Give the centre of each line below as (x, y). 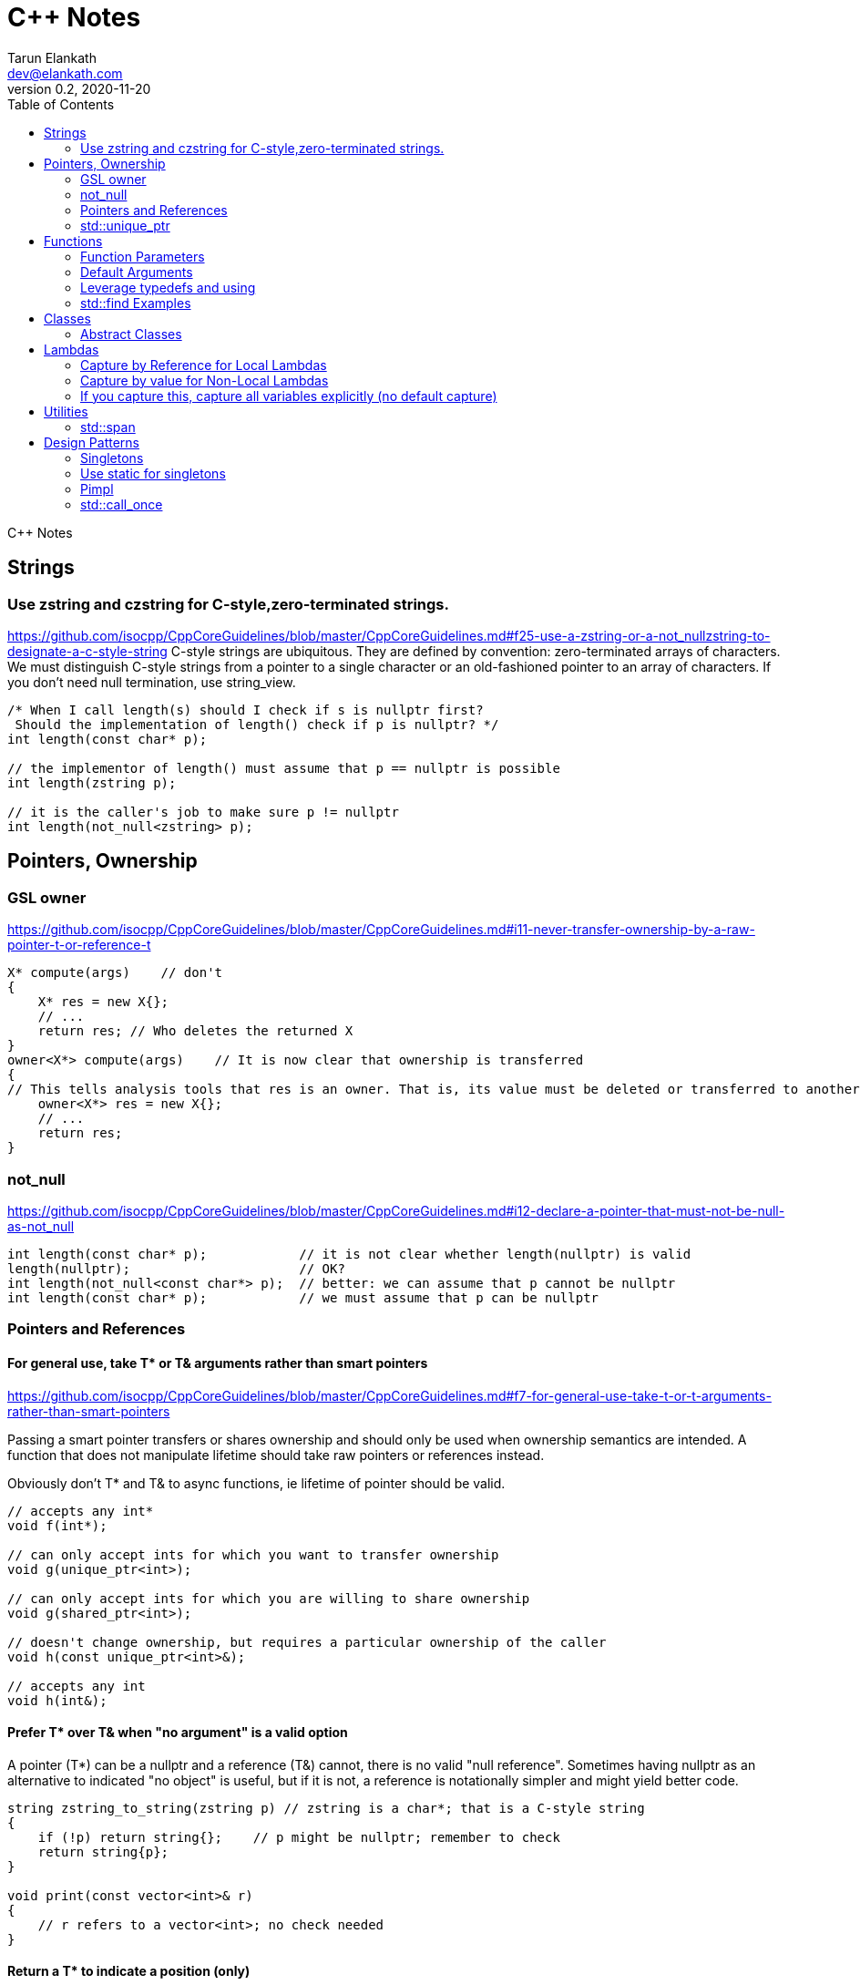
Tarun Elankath (52, 57)
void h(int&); (57, 1700)
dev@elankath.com (65, 73)
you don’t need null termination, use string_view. (152, 682)
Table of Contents (61, 104)
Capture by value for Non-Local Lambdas (205, 380)
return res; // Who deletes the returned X (195, 1031)
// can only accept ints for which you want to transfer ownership (253, 1554)
